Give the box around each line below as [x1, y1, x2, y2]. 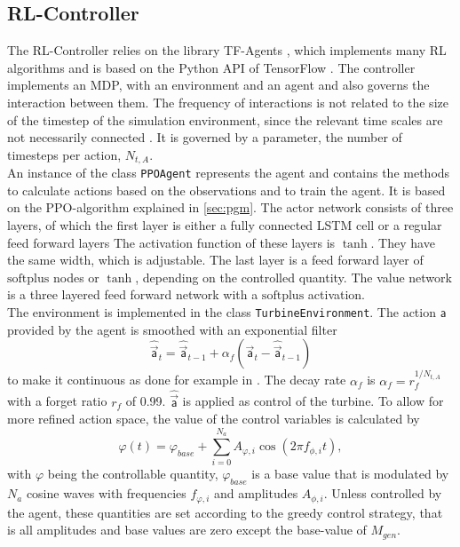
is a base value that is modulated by [251, 464, 449, 483]
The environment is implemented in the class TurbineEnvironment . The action [7, 303, 436, 321]
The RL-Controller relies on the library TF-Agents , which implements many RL [7, 41, 447, 59]
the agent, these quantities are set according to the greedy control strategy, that [7, 503, 443, 521]
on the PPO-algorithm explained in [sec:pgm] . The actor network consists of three [7, 198, 454, 217]
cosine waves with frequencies [26, 484, 186, 503]
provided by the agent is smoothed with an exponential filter [7, 320, 337, 338]
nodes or [52, 267, 99, 286]
